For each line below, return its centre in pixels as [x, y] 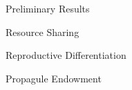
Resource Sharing [43, 31]
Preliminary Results [48, 8]
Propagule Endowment [54, 78]
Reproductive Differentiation [66, 55]
